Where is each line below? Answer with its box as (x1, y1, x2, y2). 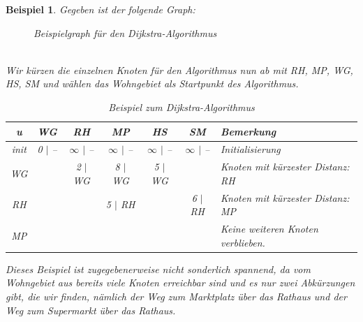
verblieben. (220, 235, 265, 249)
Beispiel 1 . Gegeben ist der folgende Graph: (6, 2, 195, 16)
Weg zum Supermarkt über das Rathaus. (6, 302, 176, 317)
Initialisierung (220, 142, 281, 156)
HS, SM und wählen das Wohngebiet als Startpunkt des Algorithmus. (6, 76, 299, 91)
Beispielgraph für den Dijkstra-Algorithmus (34, 25, 217, 40)
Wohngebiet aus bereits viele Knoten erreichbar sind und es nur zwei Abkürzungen (6, 275, 355, 290)
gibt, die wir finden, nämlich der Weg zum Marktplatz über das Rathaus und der (6, 289, 347, 303)
